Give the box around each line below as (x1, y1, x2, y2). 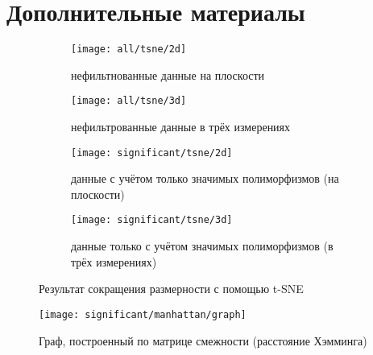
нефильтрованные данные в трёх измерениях (71, 118, 291, 135)
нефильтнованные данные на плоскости (71, 66, 265, 83)
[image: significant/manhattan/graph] (39, 308, 247, 320)
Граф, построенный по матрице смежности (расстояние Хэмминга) (39, 332, 367, 349)
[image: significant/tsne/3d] (71, 214, 233, 226)
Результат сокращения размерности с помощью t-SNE (39, 280, 304, 297)
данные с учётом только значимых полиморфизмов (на (71, 170, 339, 187)
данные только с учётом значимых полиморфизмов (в (71, 237, 334, 254)
